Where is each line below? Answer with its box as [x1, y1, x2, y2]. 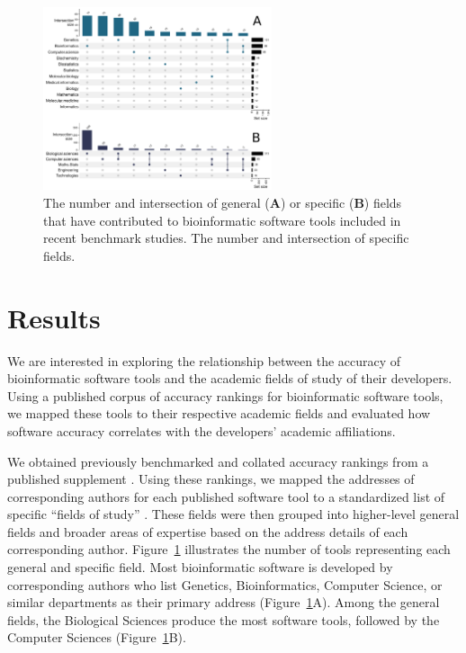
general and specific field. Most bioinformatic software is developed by [7, 558, 393, 577]
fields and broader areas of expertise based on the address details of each [7, 522, 408, 541]
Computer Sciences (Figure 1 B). [7, 628, 186, 647]
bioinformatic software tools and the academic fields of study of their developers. [7, 369, 453, 388]
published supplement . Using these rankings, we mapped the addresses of [7, 470, 415, 488]
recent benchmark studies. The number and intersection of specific [43, 228, 409, 247]
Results [7, 299, 101, 335]
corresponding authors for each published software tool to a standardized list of [7, 487, 445, 505]
